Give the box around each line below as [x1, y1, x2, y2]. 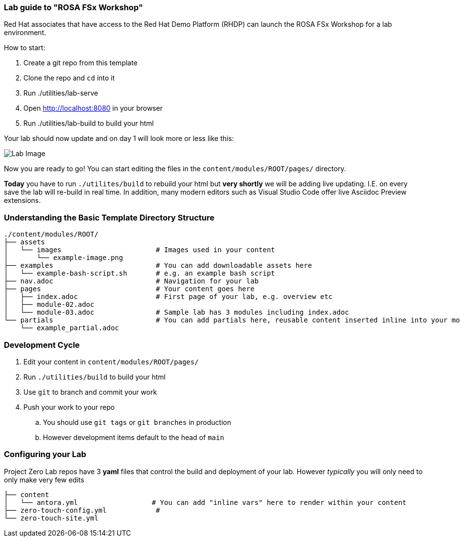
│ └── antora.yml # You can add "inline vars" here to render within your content [4, 498, 407, 506]
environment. [4, 28, 46, 37]
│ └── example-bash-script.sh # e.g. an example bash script [4, 269, 275, 278]
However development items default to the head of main [43, 433, 224, 441]
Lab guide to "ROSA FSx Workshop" [4, 2, 143, 12]
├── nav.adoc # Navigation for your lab [4, 277, 259, 285]
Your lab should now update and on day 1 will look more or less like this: [4, 134, 234, 143]
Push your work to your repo [23, 402, 115, 411]
